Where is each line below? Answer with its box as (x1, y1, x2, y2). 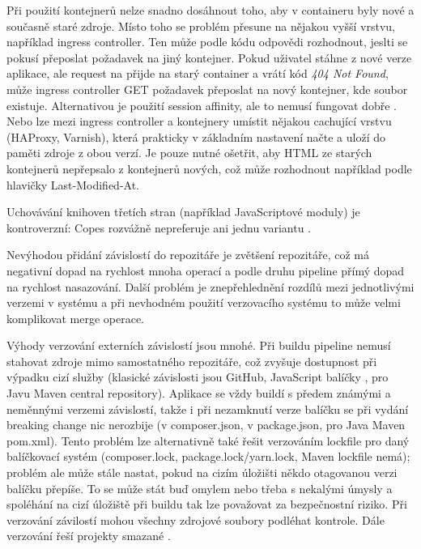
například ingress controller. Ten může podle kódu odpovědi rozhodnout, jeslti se (6, 33, 408, 50)
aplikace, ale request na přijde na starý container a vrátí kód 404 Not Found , (6, 65, 389, 82)
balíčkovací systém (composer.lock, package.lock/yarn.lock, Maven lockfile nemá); (6, 448, 410, 465)
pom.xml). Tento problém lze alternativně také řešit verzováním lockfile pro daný (6, 432, 410, 449)
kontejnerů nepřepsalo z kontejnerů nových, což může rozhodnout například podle (6, 160, 412, 177)
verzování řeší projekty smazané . (6, 527, 171, 544)
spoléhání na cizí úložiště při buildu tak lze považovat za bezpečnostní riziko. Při (6, 496, 407, 513)
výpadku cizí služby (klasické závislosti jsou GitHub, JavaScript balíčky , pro (6, 368, 389, 385)
